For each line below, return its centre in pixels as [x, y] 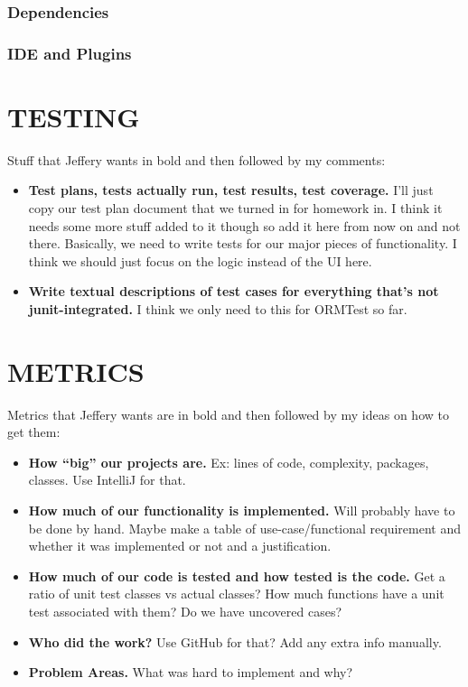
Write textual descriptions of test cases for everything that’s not [234, 291]
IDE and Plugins [70, 53]
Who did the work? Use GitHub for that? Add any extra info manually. [235, 641]
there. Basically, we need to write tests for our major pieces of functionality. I [243, 243]
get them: [34, 432]
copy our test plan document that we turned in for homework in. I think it [235, 208]
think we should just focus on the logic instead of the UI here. [200, 260]
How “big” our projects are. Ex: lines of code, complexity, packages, [229, 462]
